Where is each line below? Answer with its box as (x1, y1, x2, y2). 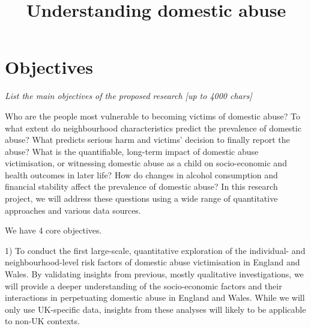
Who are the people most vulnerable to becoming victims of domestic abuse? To (5, 109, 300, 122)
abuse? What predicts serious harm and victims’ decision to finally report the (5, 133, 290, 146)
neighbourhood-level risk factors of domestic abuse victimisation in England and (5, 256, 300, 268)
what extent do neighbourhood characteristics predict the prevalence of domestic (5, 121, 301, 134)
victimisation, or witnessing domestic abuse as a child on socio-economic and (5, 157, 287, 169)
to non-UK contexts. (5, 315, 80, 327)
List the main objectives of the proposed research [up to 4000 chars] (5, 89, 252, 102)
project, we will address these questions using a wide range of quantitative (5, 192, 278, 205)
